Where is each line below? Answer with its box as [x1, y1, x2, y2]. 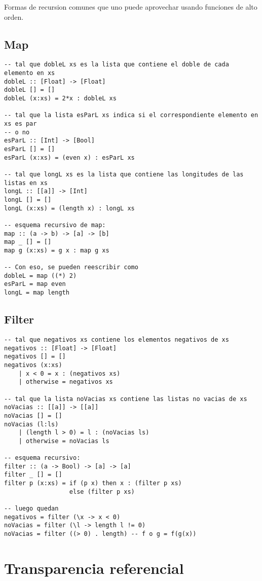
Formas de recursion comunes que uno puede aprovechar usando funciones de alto [4, 2, 257, 12]
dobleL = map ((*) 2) [4, 272, 77, 279]
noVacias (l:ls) [4, 420, 59, 428]
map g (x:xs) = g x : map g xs [4, 246, 109, 254]
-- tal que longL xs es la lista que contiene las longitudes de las [4, 170, 244, 178]
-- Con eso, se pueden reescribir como [4, 264, 138, 271]
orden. [4, 11, 24, 22]
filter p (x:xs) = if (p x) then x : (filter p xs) [4, 480, 182, 487]
